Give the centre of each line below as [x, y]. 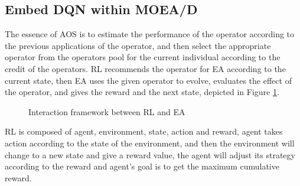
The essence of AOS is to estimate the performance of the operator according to [150, 34]
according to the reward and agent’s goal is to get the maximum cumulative [142, 166]
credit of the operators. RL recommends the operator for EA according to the [145, 68]
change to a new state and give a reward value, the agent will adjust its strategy [150, 154]
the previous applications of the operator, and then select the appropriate [138, 45]
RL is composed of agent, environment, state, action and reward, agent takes [144, 131]
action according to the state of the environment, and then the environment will [150, 143]
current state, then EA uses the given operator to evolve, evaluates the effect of [148, 80]
